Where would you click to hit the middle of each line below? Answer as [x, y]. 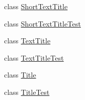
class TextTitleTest [34, 57]
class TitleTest [27, 92]
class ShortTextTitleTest [42, 23]
